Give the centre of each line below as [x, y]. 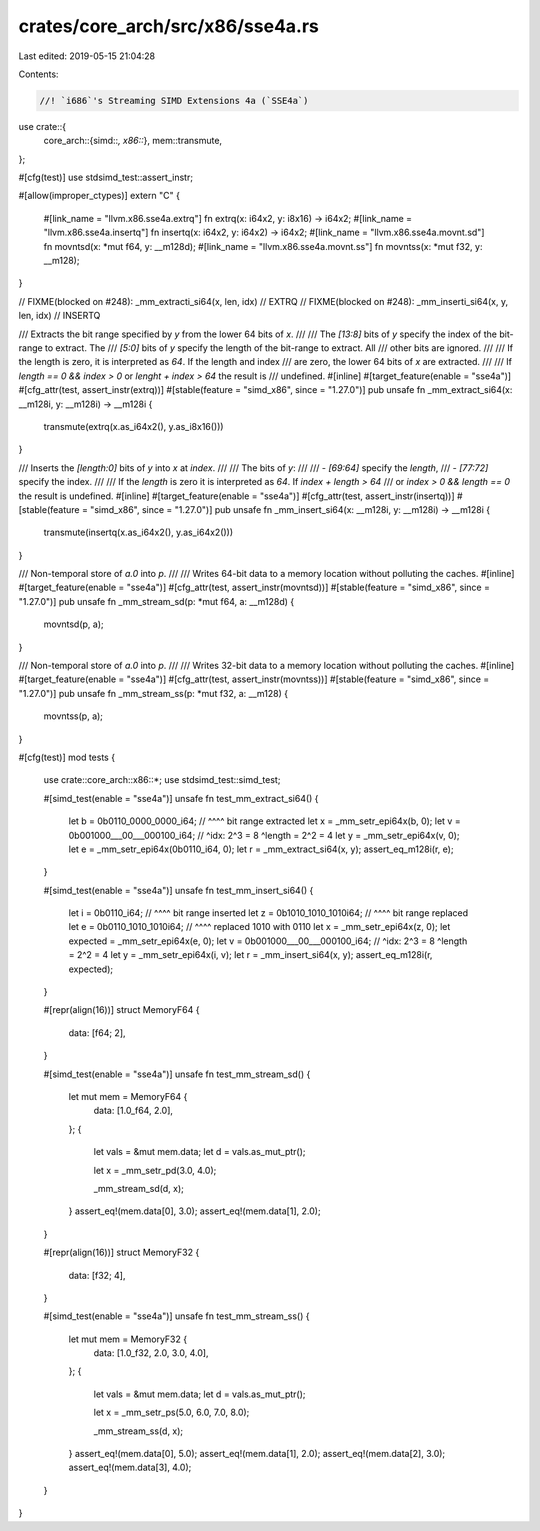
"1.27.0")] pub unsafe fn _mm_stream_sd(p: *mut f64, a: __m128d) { [156, 601]
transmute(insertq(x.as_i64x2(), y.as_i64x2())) [138, 532]
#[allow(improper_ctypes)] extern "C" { [99, 196]
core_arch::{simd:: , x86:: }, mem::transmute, [133, 141]
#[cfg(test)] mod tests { [66, 757]
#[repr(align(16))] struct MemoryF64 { [121, 1010]
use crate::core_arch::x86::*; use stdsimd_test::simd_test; [162, 780]
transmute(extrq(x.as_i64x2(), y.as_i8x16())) [133, 426]
